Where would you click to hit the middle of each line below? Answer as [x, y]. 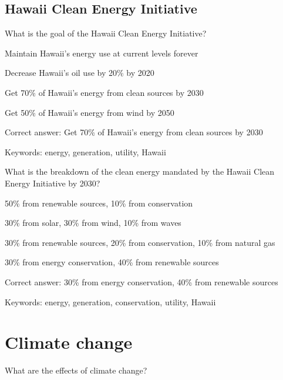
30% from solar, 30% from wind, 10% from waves [93, 223]
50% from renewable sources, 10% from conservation [99, 203]
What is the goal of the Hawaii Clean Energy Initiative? [106, 33]
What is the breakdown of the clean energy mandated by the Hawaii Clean [140, 171]
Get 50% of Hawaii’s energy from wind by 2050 [90, 112]
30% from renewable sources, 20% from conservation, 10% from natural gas [140, 242]
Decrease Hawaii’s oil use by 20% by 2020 [80, 73]
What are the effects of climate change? [76, 370]
